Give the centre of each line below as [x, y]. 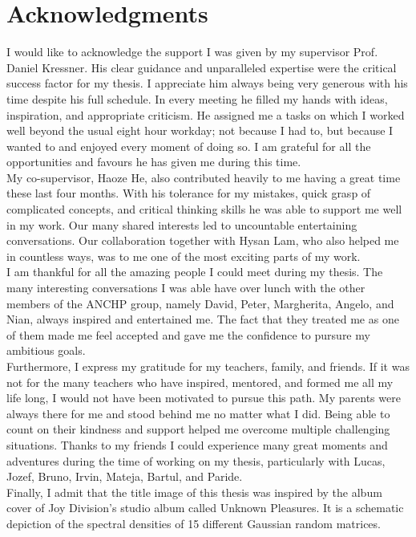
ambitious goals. [46, 350]
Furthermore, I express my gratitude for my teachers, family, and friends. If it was [208, 366]
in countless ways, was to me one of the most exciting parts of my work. [184, 256]
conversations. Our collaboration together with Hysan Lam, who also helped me [203, 240]
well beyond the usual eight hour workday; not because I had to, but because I [200, 130]
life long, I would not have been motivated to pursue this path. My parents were [204, 398]
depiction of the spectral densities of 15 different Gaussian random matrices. [194, 523]
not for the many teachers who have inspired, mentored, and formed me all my [200, 382]
